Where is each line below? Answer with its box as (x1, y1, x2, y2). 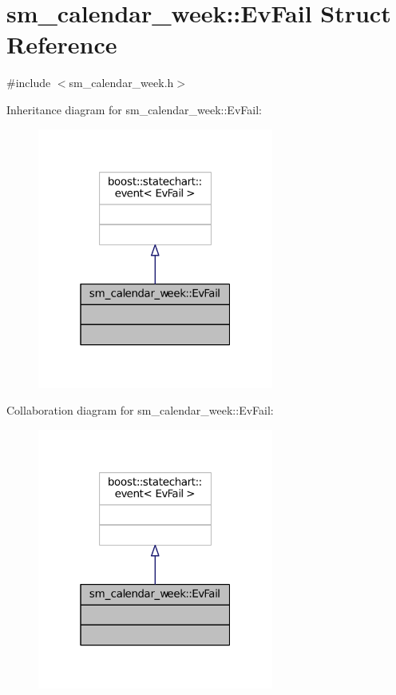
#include (6, 74, 51, 91)
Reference (6, 28, 117, 61)
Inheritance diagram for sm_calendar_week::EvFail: (6, 101, 262, 117)
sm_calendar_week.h (69, 74, 174, 91)
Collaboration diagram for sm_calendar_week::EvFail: (6, 402, 274, 419)
